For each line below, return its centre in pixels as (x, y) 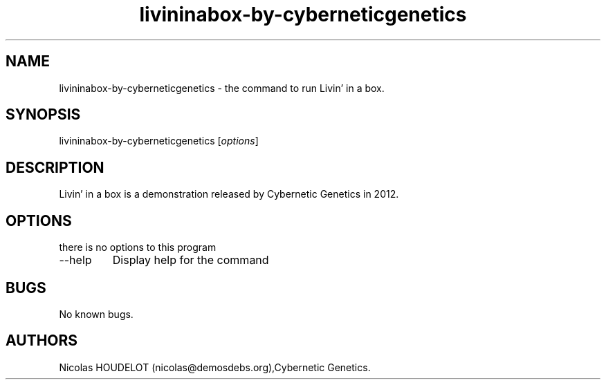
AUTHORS (42, 341)
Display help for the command (191, 260)
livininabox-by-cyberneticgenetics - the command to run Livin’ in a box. (222, 88)
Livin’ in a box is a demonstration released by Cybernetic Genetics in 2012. (229, 194)
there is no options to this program (138, 247)
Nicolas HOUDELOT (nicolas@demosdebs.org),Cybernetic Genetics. (215, 367)
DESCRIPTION (55, 167)
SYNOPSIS (43, 115)
